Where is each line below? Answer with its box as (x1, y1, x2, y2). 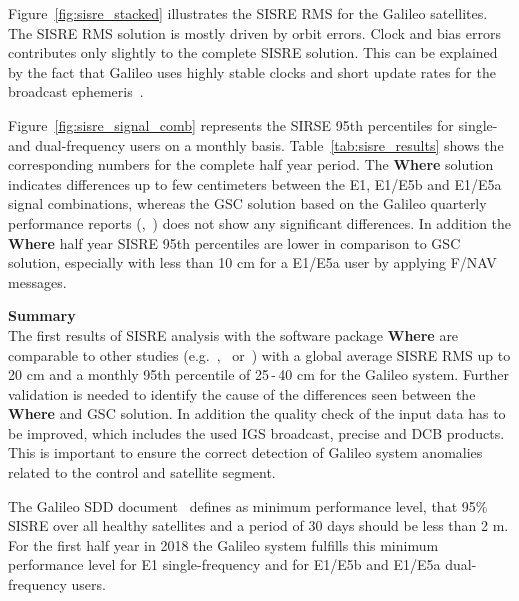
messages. (8, 271, 67, 292)
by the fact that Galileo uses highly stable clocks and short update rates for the (8, 61, 496, 82)
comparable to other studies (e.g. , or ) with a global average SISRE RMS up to (8, 344, 511, 365)
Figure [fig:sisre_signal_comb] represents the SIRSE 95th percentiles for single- (8, 114, 498, 135)
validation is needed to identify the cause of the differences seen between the (8, 383, 476, 404)
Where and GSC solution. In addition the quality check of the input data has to (8, 403, 506, 424)
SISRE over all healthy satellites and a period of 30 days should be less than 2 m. (8, 515, 509, 536)
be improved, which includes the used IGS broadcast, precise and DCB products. (8, 422, 505, 443)
